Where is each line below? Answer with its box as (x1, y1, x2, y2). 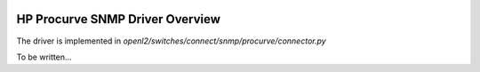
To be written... (16, 52, 72, 62)
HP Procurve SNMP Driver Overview (16, 12, 221, 27)
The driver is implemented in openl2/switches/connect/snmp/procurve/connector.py (16, 36, 326, 46)
